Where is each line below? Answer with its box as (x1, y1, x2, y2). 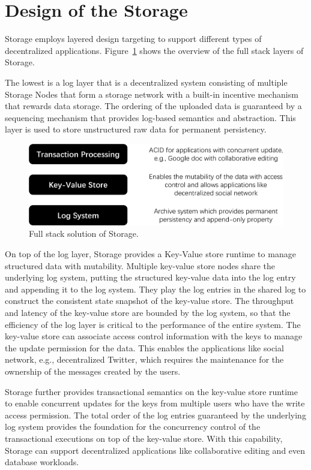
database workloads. (5, 456, 79, 468)
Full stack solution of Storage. (29, 227, 139, 240)
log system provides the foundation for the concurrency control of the (5, 420, 261, 433)
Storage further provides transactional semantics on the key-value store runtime (5, 385, 298, 397)
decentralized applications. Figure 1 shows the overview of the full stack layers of (5, 44, 304, 56)
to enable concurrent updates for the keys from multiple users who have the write (5, 397, 305, 409)
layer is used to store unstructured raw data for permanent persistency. (5, 123, 267, 135)
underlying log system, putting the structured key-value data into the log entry (5, 271, 296, 284)
